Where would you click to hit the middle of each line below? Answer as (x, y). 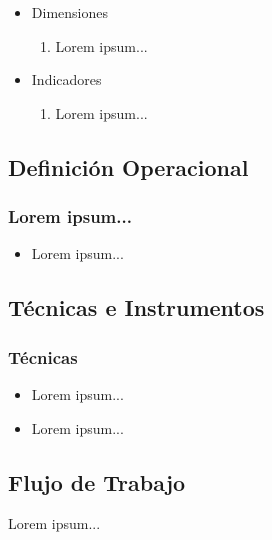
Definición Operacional (128, 166)
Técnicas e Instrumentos (136, 307)
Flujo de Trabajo (97, 481)
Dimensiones (69, 12)
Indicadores (66, 79)
